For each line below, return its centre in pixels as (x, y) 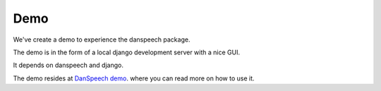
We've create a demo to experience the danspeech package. (102, 40)
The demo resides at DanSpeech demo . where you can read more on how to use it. (134, 78)
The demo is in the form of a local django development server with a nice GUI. (126, 52)
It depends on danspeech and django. (68, 65)
